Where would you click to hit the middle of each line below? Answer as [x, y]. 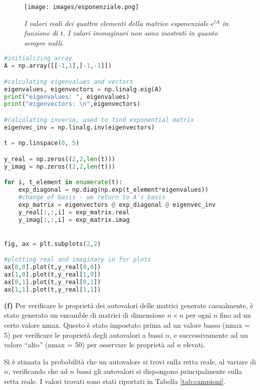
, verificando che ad [38, 371]
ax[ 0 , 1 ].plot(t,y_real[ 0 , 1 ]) [53, 282]
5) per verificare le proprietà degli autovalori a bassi [84, 335]
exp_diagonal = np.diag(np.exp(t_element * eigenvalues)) [113, 190]
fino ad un [235, 315]
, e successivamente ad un [209, 335]
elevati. [194, 345]
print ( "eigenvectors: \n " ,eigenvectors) [72, 104]
